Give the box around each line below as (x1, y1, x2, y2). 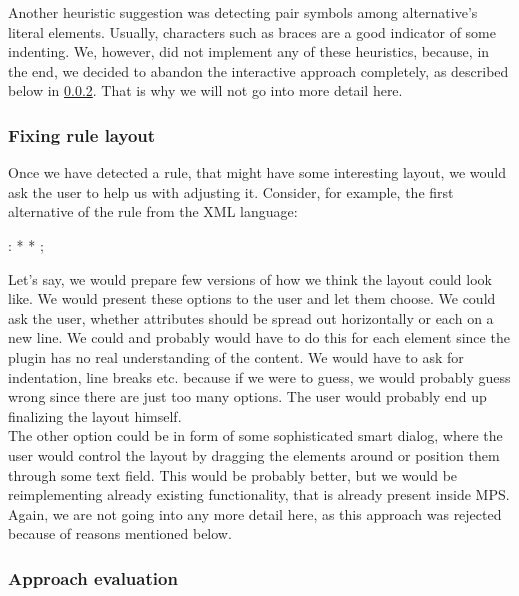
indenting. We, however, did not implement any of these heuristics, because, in (8, 41, 490, 62)
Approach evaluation (8, 565, 178, 590)
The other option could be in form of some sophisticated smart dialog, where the (8, 425, 503, 446)
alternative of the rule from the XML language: (8, 201, 298, 222)
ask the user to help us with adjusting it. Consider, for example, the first (8, 181, 454, 202)
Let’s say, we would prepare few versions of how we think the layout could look (8, 268, 492, 289)
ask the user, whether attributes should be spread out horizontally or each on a (8, 307, 494, 328)
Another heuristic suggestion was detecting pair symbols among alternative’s (8, 2, 478, 22)
